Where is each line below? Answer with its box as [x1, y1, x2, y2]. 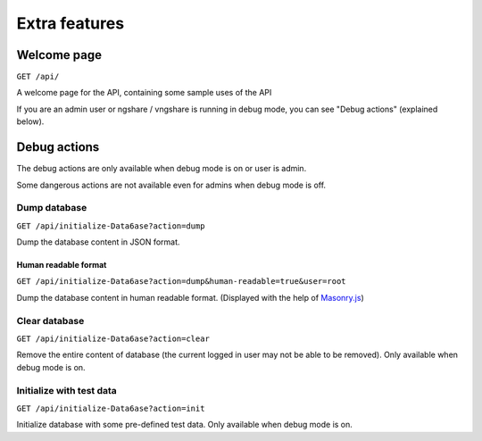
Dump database [16, 202, 87, 214]
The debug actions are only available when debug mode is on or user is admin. [16, 163, 307, 174]
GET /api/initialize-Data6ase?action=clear [16, 333, 210, 344]
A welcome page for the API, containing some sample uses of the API [16, 87, 272, 98]
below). [16, 116, 45, 127]
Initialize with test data [16, 384, 118, 396]
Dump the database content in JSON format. [16, 237, 180, 247]
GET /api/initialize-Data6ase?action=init [16, 403, 205, 413]
